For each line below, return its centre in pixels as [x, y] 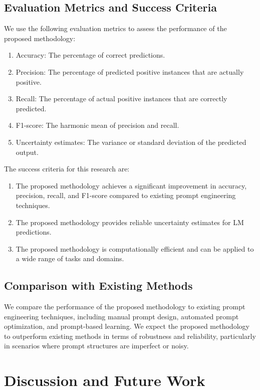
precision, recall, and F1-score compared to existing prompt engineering [126, 195]
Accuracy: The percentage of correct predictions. [90, 55]
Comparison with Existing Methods [98, 285]
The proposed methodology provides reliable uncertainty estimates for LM [130, 222]
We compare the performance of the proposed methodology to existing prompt [125, 307]
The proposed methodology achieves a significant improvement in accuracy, [131, 185]
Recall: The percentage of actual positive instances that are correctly [121, 99]
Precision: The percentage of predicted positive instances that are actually [130, 71]
